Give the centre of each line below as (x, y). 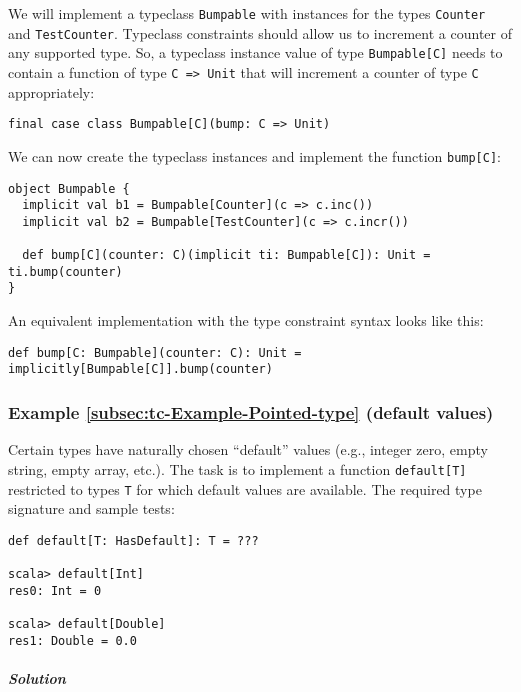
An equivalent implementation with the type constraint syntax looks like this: (246, 320)
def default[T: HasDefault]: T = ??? (133, 540)
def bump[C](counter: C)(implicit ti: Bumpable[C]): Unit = (226, 255)
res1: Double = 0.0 (72, 640)
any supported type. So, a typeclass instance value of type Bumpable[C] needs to (255, 52)
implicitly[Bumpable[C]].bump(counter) (140, 369)
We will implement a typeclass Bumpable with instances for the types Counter (247, 13)
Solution (37, 677)
